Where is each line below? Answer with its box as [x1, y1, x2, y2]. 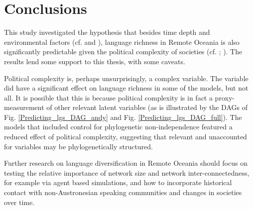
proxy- [215, 92, 235, 103]
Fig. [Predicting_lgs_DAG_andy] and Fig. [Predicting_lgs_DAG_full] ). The [4, 111, 242, 122]
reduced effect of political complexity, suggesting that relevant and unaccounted [4, 131, 247, 142]
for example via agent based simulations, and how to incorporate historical [4, 177, 232, 188]
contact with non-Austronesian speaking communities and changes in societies [4, 187, 242, 198]
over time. [4, 197, 35, 207]
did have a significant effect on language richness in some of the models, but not [4, 83, 249, 93]
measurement [4, 102, 44, 112]
